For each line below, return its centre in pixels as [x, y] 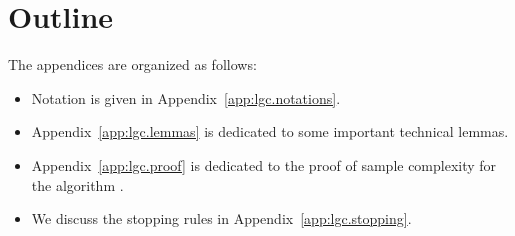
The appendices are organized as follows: [132, 64]
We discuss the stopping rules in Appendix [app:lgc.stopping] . [221, 218]
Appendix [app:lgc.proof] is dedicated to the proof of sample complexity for [264, 164]
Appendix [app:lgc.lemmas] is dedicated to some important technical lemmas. [270, 131]
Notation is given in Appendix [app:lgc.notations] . [186, 97]
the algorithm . [77, 184]
